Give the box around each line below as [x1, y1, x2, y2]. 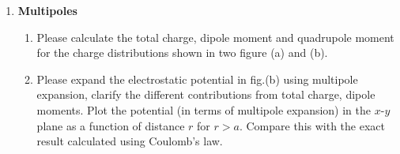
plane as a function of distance [36, 117, 185, 133]
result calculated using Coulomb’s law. [36, 133, 223, 149]
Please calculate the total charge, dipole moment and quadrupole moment [36, 28, 394, 45]
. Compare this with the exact [239, 117, 385, 133]
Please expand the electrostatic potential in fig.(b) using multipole [36, 70, 358, 87]
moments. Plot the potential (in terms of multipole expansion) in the [36, 101, 372, 118]
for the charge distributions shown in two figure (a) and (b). [36, 44, 328, 61]
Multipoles [17, 2, 77, 18]
